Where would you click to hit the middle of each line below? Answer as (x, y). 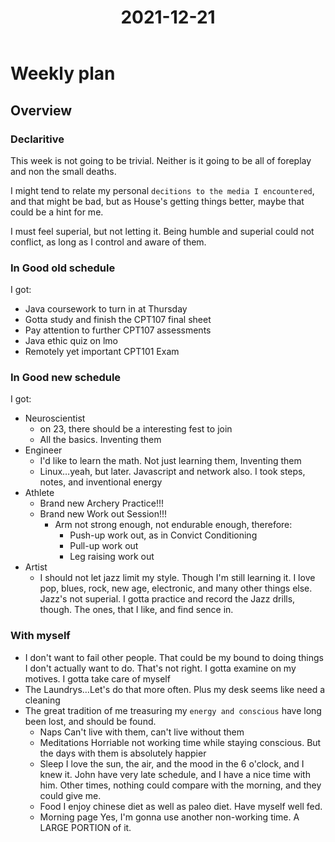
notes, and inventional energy (101, 482)
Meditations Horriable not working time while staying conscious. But (180, 742)
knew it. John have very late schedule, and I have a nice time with (175, 774)
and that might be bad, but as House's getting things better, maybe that (157, 201)
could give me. (70, 795)
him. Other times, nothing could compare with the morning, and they (180, 785)
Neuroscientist (55, 418)
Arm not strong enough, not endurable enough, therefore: (173, 525)
